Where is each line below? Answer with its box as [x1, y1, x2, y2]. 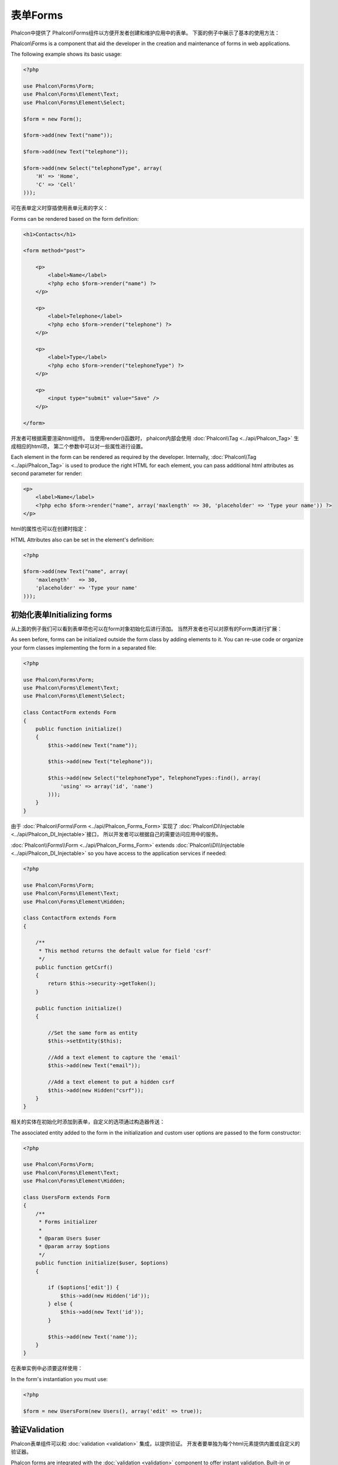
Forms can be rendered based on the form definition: [11, 215, 139, 222]
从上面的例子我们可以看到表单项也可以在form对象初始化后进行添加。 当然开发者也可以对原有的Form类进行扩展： [11, 625, 282, 632]
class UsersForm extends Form [23, 1194, 110, 1201]
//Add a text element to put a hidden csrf [47, 1079, 175, 1085]
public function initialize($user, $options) [35, 1260, 169, 1266]
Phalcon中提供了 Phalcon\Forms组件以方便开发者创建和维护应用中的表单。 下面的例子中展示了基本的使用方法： [11, 29, 280, 36]
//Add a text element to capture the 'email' [47, 1054, 181, 1061]
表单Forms [11, 9, 63, 22]
